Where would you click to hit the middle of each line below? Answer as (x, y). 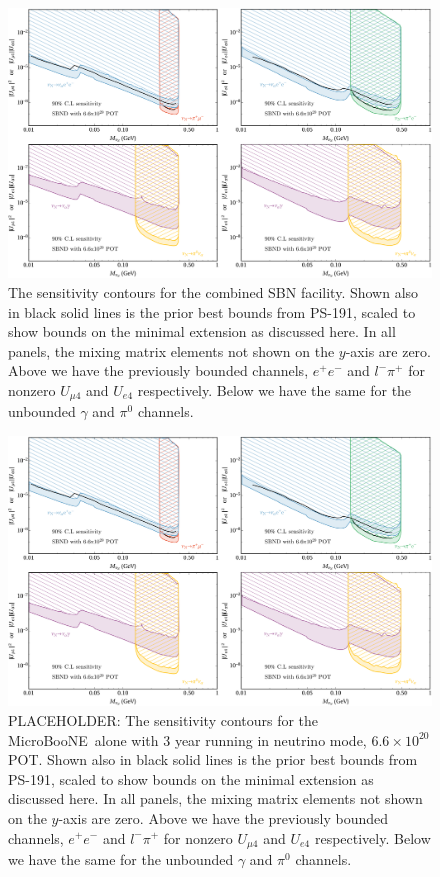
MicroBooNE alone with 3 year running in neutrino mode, (187, 739)
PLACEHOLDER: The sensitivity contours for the (163, 719)
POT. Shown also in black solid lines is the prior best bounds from (213, 759)
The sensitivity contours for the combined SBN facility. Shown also (213, 291)
